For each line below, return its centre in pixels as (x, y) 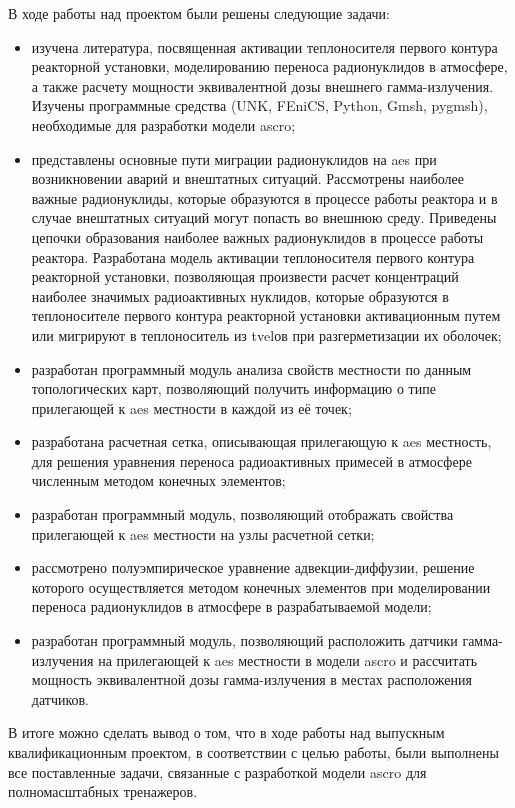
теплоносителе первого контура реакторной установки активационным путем (266, 315)
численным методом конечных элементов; (158, 480)
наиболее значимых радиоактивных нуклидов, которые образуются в (240, 295)
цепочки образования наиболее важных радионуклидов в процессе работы (257, 236)
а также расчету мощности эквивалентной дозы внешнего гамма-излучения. (262, 85)
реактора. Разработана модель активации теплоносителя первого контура (253, 256)
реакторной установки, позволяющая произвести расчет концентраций (245, 276)
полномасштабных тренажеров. (103, 791)
